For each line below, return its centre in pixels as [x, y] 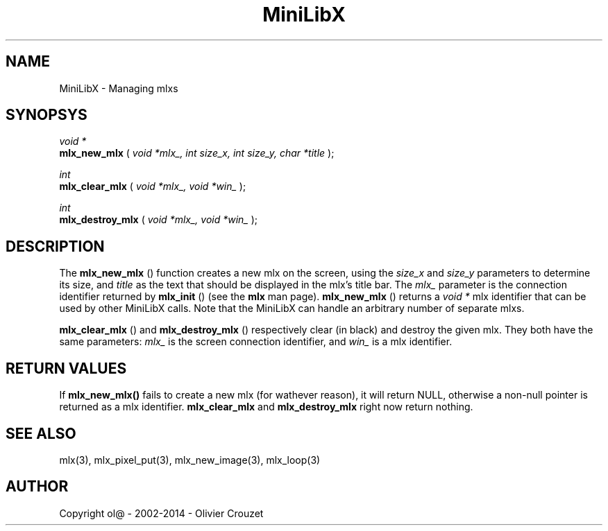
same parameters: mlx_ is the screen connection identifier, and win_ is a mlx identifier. [256, 342]
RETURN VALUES [66, 368]
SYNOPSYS [47, 115]
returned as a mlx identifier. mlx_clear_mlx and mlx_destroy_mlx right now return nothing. [266, 407]
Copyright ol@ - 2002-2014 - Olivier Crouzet [161, 513]
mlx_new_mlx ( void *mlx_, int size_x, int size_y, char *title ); [197, 153]
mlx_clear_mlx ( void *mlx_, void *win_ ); [153, 186]
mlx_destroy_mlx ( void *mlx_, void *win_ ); [159, 220]
